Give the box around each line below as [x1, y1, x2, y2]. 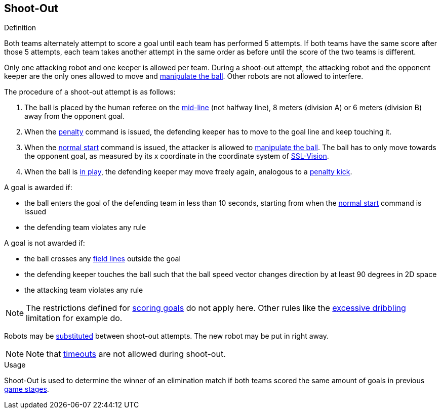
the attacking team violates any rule [24, 286, 143, 295]
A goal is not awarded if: [4, 239, 85, 248]
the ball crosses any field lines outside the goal [24, 254, 181, 263]
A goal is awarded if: [4, 183, 72, 192]
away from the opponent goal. [24, 112, 125, 121]
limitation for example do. [26, 313, 123, 324]
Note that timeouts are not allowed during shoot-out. [26, 349, 226, 359]
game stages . [4, 385, 49, 394]
